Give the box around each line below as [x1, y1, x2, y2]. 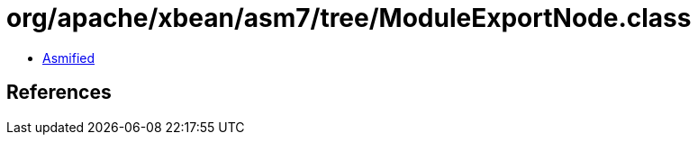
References [6, 81, 112, 104]
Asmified [42, 49, 95, 66]
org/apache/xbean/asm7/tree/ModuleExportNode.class [6, 3, 692, 33]
